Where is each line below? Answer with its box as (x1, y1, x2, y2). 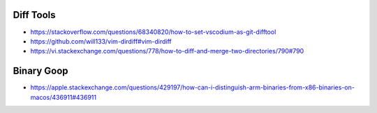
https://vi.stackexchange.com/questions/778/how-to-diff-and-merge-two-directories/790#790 (30, 47, 304, 55)
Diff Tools (13, 9, 56, 21)
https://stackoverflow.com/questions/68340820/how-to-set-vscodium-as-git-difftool (30, 28, 276, 36)
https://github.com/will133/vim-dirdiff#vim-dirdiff (30, 37, 172, 45)
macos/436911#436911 (30, 93, 97, 101)
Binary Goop (13, 65, 69, 77)
